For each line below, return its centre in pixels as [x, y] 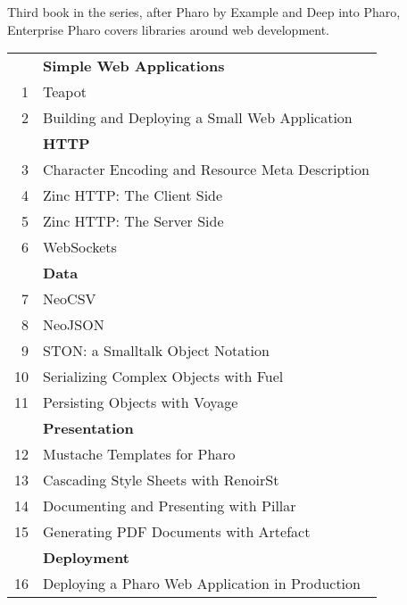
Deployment [86, 558]
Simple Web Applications [134, 66]
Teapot [65, 92]
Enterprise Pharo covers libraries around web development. [169, 29]
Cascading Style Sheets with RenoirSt [161, 480]
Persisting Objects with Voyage [141, 402]
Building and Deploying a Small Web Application [198, 118]
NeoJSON [74, 325]
